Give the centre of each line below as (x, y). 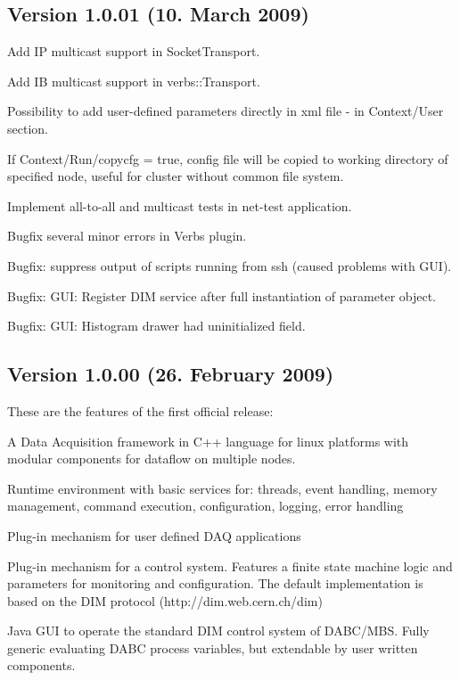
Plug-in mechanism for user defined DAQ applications (154, 535)
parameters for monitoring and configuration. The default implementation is (215, 583)
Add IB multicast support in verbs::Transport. (134, 81)
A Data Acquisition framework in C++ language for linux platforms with (208, 441)
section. (28, 128)
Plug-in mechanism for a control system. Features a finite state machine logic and (230, 565)
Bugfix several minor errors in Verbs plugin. (127, 236)
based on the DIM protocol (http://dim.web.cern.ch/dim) (165, 600)
